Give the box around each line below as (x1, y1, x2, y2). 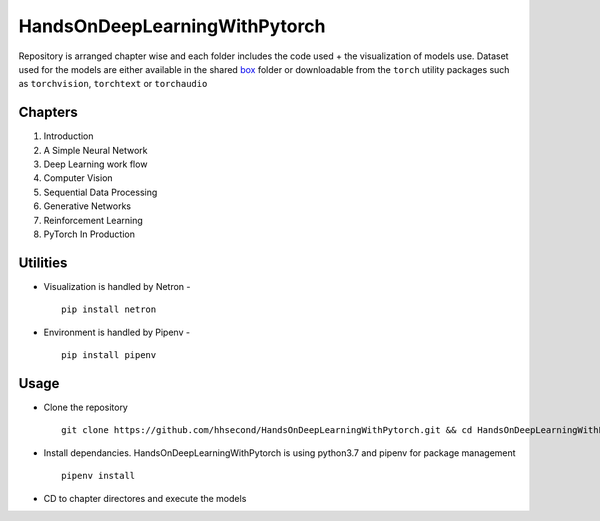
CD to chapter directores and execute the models (43, 492, 247, 504)
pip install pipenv (61, 350, 157, 361)
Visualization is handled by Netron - (43, 280, 191, 292)
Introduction (43, 130, 94, 142)
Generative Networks (43, 200, 132, 212)
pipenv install (61, 470, 136, 482)
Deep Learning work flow (43, 158, 148, 170)
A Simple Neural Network (43, 144, 149, 156)
